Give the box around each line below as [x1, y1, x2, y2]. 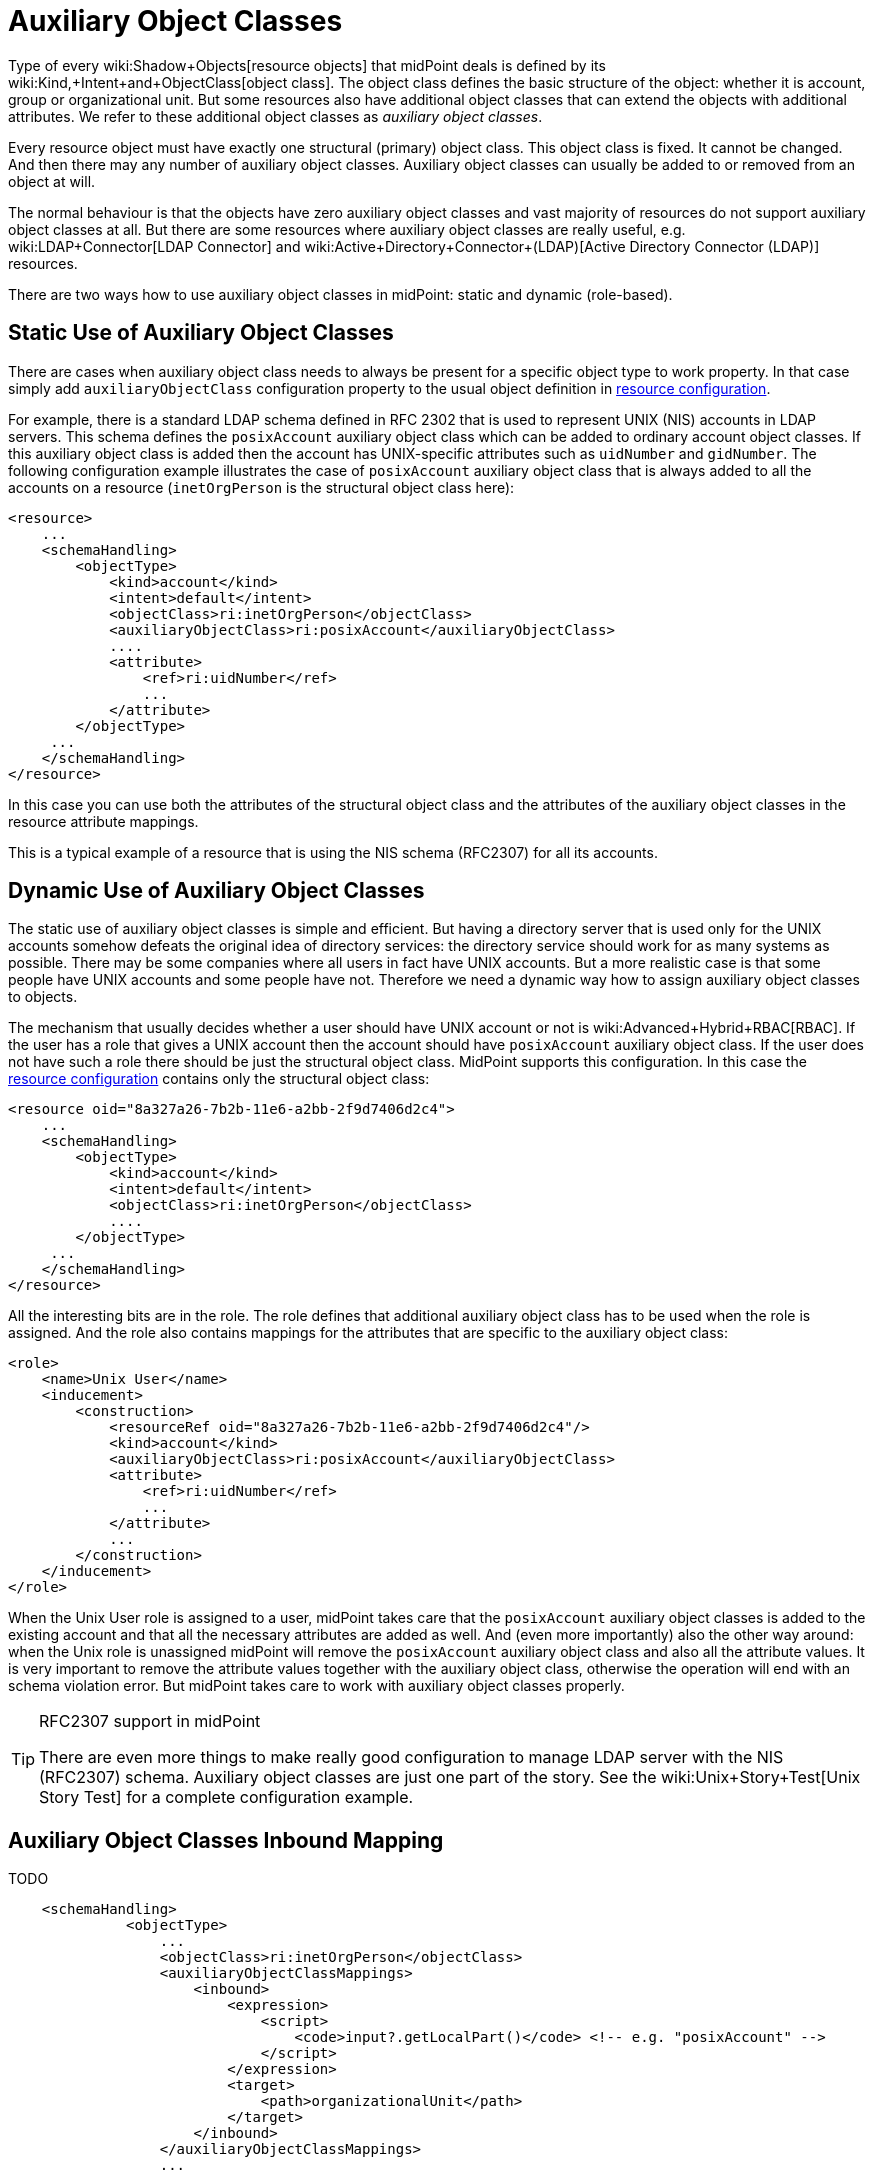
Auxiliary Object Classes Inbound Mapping [8, 1827, 444, 1853]
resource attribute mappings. [8, 812, 199, 830]
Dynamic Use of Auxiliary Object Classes [8, 878, 425, 904]
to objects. [8, 988, 78, 1006]
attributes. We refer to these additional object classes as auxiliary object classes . [8, 107, 543, 125]
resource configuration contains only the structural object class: [8, 1070, 430, 1088]
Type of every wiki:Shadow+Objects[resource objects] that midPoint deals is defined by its [8, 56, 606, 74]
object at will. [8, 172, 96, 190]
